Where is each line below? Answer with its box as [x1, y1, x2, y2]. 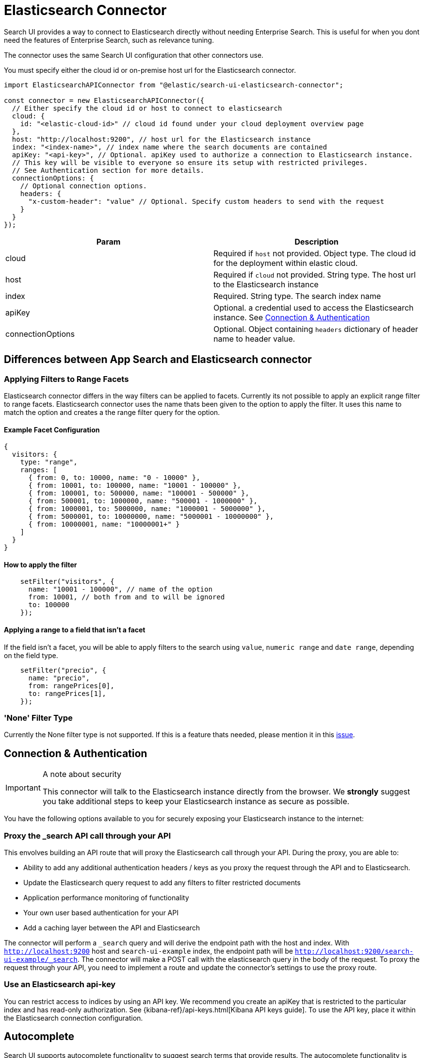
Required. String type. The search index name [213, 291, 381, 301]
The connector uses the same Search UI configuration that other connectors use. [4, 50, 263, 59]
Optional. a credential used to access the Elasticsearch [213, 302, 414, 313]
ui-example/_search [4, 955, 78, 963]
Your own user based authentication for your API [23, 908, 179, 917]
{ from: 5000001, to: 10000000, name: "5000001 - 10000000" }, [28, 512, 274, 521]
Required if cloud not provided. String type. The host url [213, 269, 416, 280]
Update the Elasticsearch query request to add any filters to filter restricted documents [23, 878, 301, 887]
